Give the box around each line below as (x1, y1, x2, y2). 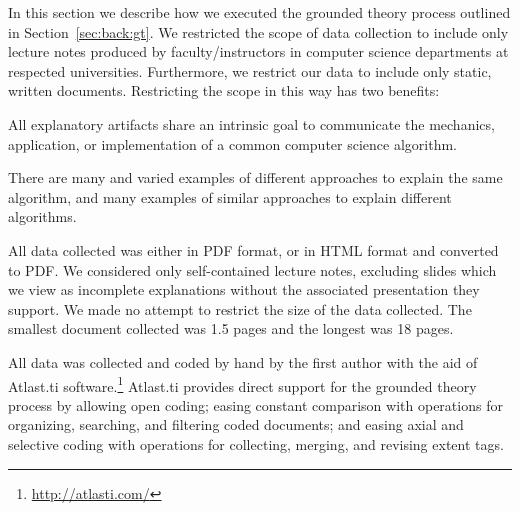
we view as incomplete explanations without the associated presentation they (8, 279, 480, 300)
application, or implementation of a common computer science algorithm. (8, 133, 457, 154)
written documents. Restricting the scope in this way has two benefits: (8, 80, 440, 101)
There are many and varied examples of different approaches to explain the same (8, 167, 503, 188)
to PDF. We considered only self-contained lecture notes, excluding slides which (8, 259, 497, 280)
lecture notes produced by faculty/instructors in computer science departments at (8, 41, 509, 62)
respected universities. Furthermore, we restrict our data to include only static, (8, 60, 492, 81)
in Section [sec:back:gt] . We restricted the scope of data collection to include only (8, 21, 509, 42)
